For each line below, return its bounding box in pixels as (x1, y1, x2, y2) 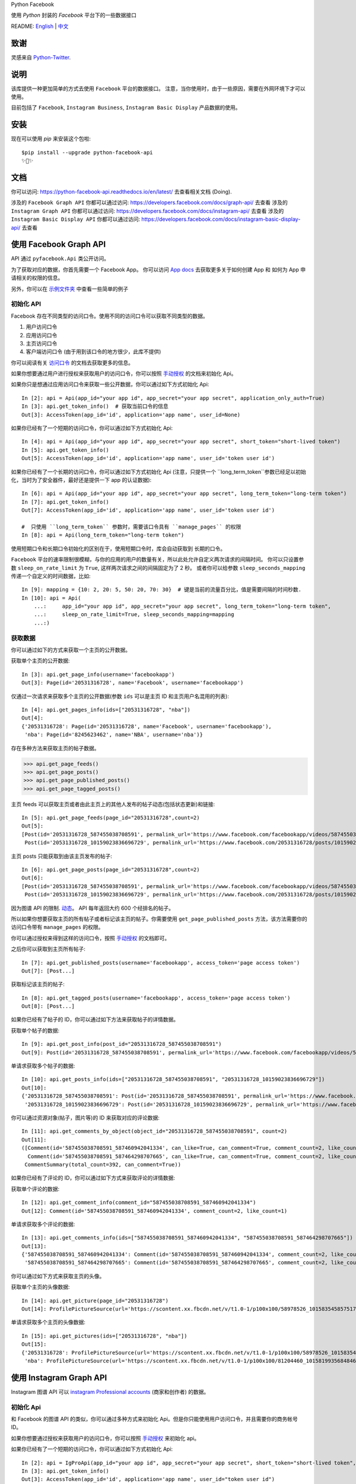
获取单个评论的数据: (11, 1185, 60, 1193)
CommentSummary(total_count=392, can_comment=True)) (24, 1161, 181, 1168)
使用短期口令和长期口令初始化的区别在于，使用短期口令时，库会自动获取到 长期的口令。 (11, 545, 225, 552)
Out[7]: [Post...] (21, 968, 75, 974)
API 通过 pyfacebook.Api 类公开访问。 (11, 255, 110, 262)
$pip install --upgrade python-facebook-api (21, 149, 154, 156)
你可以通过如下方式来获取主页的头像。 (11, 1272, 105, 1279)
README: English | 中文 (11, 23, 69, 30)
